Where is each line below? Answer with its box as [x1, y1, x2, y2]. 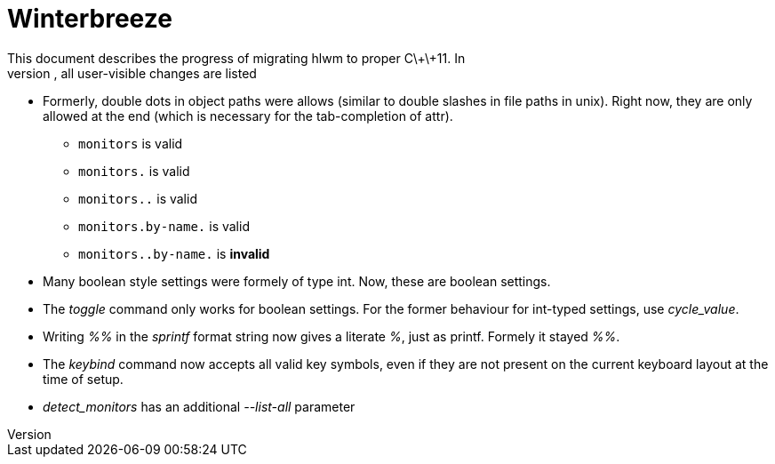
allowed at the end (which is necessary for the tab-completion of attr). [43, 108, 453, 124]
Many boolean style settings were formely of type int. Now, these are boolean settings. [43, 273, 551, 289]
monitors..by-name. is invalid [78, 245, 270, 261]
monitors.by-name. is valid [78, 218, 250, 234]
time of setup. [43, 371, 124, 387]
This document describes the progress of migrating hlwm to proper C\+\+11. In [7, 50, 466, 66]
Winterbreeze [7, 4, 172, 34]
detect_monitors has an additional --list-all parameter [43, 398, 356, 414]
